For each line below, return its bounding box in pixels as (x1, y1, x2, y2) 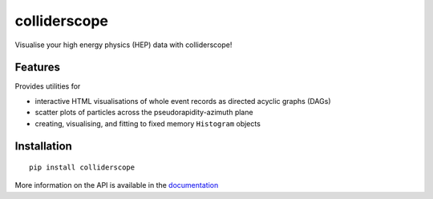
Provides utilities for (14, 82, 81, 91)
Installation (14, 140, 72, 153)
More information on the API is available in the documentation (14, 181, 219, 190)
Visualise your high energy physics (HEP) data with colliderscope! (14, 40, 233, 50)
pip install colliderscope (29, 163, 136, 172)
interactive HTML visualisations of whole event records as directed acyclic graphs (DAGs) (34, 96, 331, 105)
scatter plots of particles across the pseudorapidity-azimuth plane (34, 108, 253, 117)
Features (14, 61, 60, 74)
